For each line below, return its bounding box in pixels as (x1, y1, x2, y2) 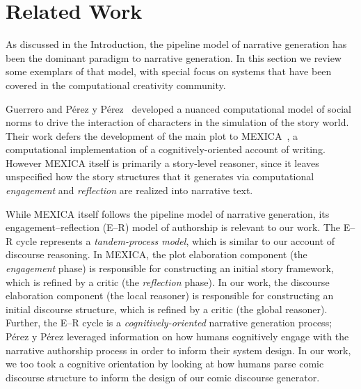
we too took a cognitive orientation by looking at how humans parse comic (6, 356, 324, 371)
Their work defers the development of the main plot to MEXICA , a (6, 128, 298, 143)
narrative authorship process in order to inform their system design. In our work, (6, 342, 351, 357)
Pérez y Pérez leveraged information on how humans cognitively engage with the (6, 329, 349, 343)
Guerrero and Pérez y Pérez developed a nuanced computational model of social (6, 101, 351, 116)
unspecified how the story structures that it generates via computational (6, 169, 314, 184)
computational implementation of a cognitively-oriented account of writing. (6, 142, 326, 157)
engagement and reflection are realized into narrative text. (6, 183, 253, 198)
